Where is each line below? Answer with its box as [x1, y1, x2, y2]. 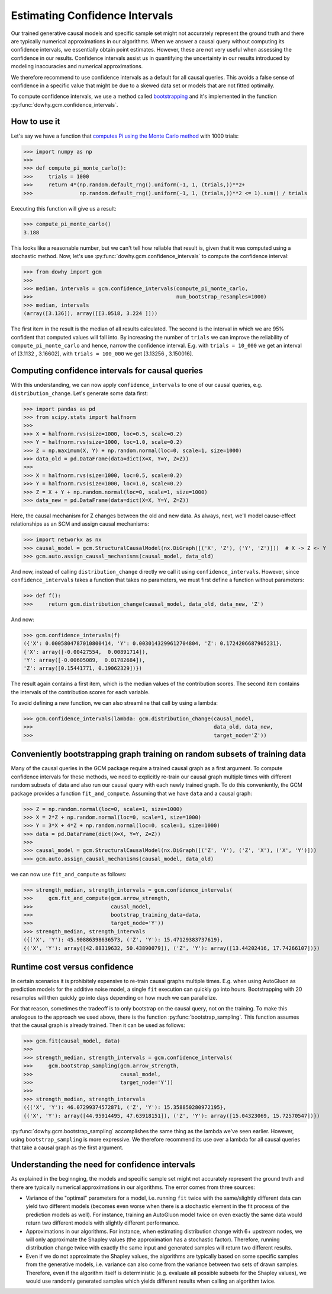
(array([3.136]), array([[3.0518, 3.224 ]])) [23, 310, 158, 317]
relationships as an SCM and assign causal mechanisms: [11, 520, 149, 527]
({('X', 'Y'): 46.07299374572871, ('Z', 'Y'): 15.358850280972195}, [23, 1104, 227, 1111]
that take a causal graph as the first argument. [11, 1144, 124, 1151]
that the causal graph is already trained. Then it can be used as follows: [11, 1022, 186, 1029]
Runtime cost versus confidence [11, 962, 134, 972]
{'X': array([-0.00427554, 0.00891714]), [23, 648, 149, 655]
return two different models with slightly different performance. [25, 1219, 180, 1226]
